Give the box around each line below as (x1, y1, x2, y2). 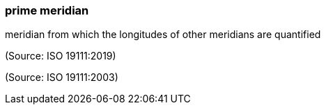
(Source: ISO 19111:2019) (5, 50, 116, 62)
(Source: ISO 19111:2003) (5, 71, 118, 84)
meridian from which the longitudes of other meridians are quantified (5, 28, 321, 41)
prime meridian (5, 3, 89, 17)
